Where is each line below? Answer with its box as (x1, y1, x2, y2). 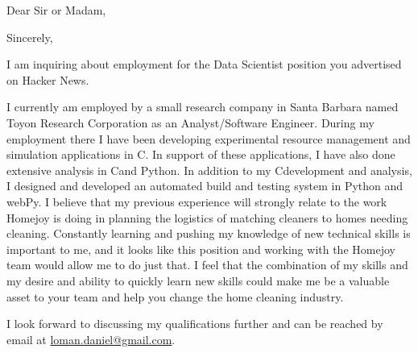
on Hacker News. (6, 71, 89, 88)
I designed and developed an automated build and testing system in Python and (6, 177, 404, 194)
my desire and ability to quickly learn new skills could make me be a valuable (6, 272, 390, 289)
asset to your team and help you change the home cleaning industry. (6, 288, 344, 305)
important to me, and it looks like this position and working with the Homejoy (6, 240, 395, 257)
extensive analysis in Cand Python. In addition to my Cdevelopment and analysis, (6, 161, 412, 178)
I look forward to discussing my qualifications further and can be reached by (6, 315, 383, 332)
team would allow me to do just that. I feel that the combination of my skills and (6, 256, 408, 273)
